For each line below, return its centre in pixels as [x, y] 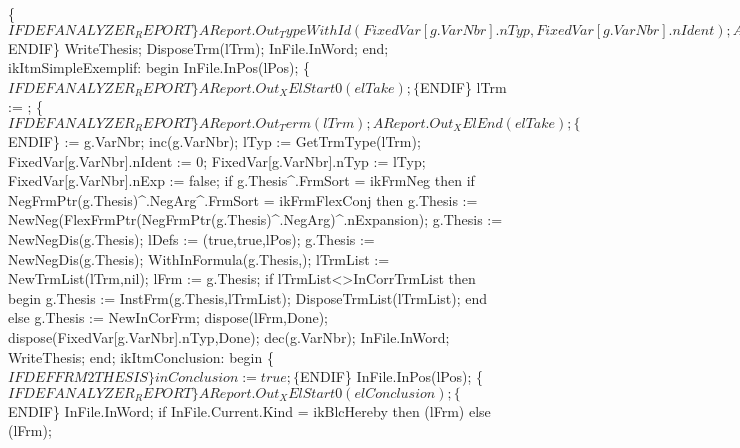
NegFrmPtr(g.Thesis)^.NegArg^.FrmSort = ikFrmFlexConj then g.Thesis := [243, 199]
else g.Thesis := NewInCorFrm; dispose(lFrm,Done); [168, 317]
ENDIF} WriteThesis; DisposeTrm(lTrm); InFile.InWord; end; [198, 47]
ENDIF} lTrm [463, 86]
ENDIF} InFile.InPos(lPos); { [391, 376]
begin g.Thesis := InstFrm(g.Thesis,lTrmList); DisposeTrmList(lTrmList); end [248, 297]
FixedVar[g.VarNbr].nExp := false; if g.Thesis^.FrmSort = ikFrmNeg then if [241, 180]
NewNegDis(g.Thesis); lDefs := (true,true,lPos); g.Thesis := [191, 238]
